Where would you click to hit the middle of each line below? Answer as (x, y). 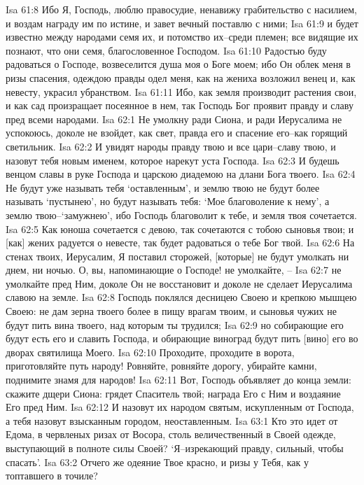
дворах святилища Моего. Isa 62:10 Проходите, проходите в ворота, (150, 352)
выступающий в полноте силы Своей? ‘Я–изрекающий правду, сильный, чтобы (175, 448)
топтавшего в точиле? (52, 476)
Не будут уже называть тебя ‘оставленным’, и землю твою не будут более (163, 187)
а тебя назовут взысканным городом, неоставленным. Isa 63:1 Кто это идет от (172, 420)
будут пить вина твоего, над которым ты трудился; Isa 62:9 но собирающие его (175, 324)
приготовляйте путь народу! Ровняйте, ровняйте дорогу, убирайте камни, (161, 366)
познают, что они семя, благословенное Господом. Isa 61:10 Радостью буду (166, 50)
